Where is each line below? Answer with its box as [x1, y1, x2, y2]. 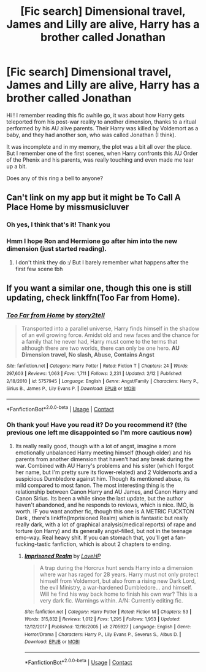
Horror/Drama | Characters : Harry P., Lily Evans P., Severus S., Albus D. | [24, 631, 181, 638]
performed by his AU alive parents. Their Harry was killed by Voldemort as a [6, 124, 199, 132]
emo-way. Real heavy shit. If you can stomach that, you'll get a [15, 534, 174, 541]
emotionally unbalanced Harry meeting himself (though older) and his [15, 449, 191, 456]
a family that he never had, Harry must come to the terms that [21, 338, 178, 346]
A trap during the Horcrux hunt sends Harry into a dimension [39, 564, 193, 571]
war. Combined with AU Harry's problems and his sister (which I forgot [15, 462, 194, 469]
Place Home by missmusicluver [6, 202, 129, 213]
